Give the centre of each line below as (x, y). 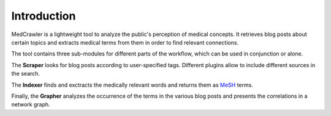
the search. (25, 74)
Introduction (44, 16)
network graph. (31, 104)
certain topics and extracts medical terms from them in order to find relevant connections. (125, 42)
